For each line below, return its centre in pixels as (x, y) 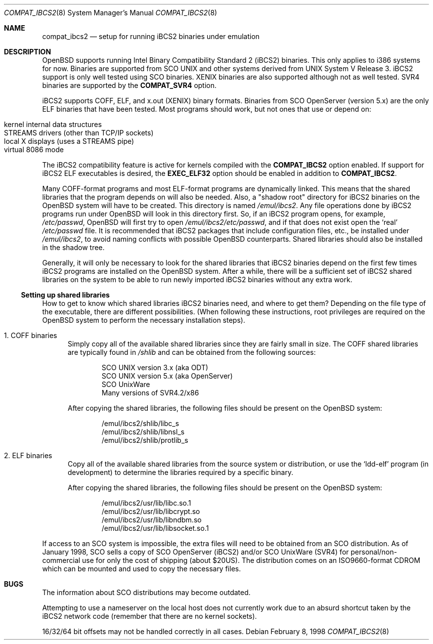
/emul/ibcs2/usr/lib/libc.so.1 (146, 503)
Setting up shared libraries (65, 295)
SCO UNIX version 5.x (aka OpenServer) (167, 376)
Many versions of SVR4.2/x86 (150, 393)
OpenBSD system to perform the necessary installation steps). (144, 320)
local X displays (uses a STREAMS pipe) (69, 141)
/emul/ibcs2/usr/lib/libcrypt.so (151, 511)
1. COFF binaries (31, 335)
